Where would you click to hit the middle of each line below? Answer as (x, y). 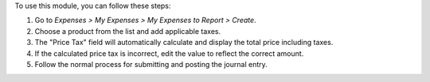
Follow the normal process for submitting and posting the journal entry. (151, 64)
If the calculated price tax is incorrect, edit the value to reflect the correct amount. (169, 53)
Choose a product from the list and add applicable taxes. (128, 31)
